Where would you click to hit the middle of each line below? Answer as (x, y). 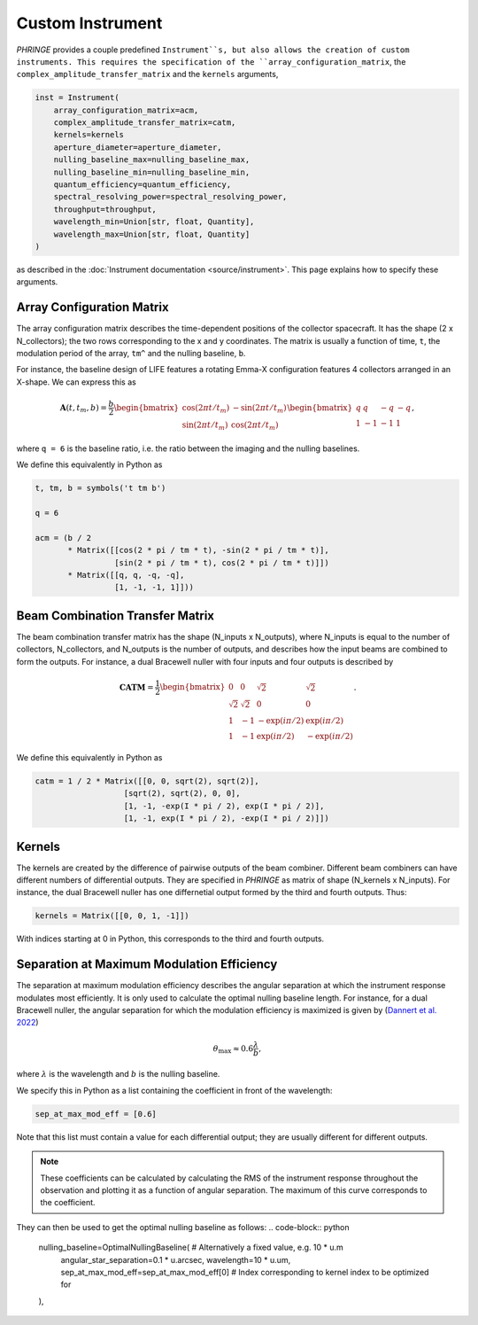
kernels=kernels (89, 135)
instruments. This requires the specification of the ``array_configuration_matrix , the (211, 61)
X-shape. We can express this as (76, 382)
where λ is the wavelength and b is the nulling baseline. (118, 1074)
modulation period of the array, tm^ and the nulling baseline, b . (131, 354)
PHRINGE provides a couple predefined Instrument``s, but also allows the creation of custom (213, 50)
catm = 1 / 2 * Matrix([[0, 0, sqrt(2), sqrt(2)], (147, 781)
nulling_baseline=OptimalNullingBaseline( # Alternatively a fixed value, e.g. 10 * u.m (191, 1247)
